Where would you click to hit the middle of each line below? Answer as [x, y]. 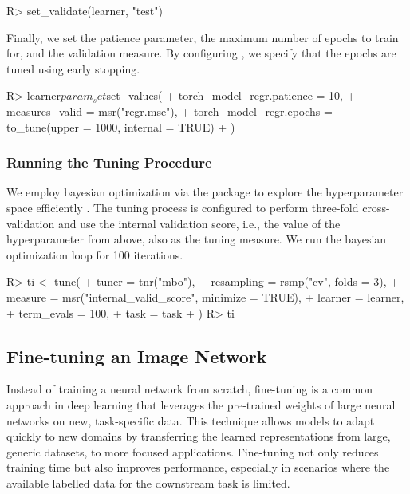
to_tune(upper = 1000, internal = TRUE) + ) [121, 126]
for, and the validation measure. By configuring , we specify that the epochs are [201, 53]
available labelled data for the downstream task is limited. [148, 482]
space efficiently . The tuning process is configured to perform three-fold [183, 207]
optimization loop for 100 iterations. [95, 254]
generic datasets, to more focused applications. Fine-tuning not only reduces [193, 451]
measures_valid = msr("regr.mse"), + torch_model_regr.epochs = [170, 111]
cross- [376, 207]
